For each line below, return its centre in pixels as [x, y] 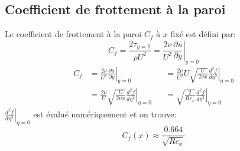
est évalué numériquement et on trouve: [105, 114]
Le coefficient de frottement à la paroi [73, 34]
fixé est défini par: [203, 34]
